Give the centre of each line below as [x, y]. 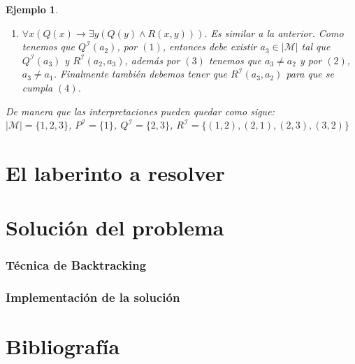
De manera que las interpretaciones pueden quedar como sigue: [140, 111]
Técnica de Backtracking [76, 265]
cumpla [37, 87]
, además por [152, 60]
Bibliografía [63, 346]
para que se [310, 74]
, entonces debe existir [210, 46]
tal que [316, 46]
